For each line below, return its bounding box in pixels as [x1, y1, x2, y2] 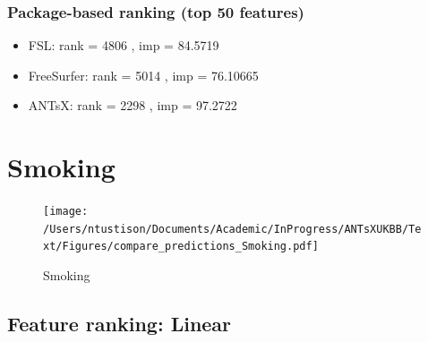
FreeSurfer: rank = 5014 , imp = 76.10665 [28, 65, 259, 84]
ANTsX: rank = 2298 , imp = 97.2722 [28, 96, 237, 115]
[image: [43, 205, 89, 218]
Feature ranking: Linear [7, 310, 232, 338]
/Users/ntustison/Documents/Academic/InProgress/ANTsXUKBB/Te [43, 222, 422, 235]
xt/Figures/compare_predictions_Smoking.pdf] [43, 240, 319, 253]
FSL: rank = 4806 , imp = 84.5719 [28, 36, 219, 55]
